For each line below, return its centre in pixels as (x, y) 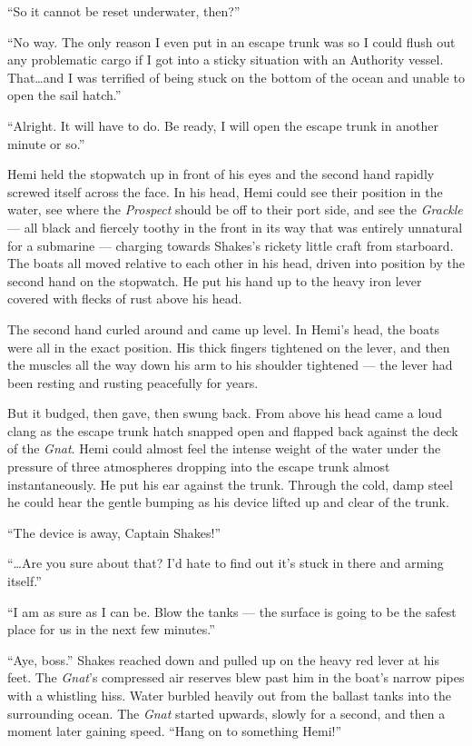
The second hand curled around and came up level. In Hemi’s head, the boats (223, 328)
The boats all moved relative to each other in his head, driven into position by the (236, 263)
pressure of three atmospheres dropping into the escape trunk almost (199, 467)
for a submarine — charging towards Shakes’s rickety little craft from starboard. (231, 245)
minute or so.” (46, 143)
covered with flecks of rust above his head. (125, 298)
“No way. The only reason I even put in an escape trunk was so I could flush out (231, 41)
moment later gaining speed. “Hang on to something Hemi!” (175, 731)
